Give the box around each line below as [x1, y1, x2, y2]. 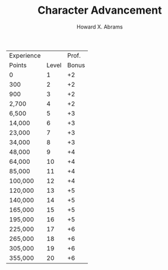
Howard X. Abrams [77, 23, 123, 30]
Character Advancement [37, 4, 162, 17]
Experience [9, 51, 41, 59]
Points [9, 61, 27, 69]
